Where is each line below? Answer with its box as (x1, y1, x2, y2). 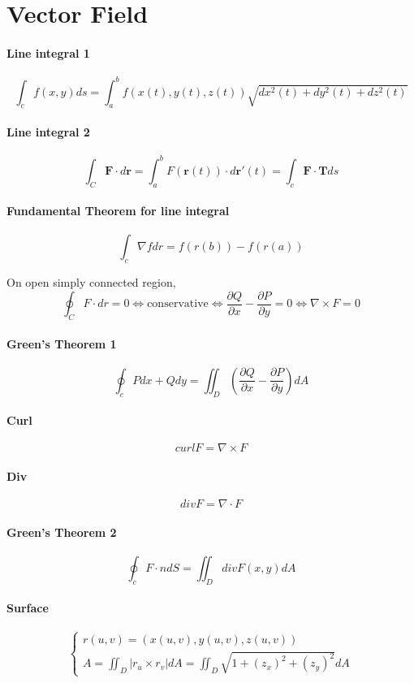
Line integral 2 (6, 123, 90, 140)
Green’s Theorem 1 (6, 335, 117, 352)
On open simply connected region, (6, 274, 176, 291)
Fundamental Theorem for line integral (6, 202, 230, 219)
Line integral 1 (6, 44, 90, 61)
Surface (6, 599, 49, 616)
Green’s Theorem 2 (6, 523, 117, 540)
